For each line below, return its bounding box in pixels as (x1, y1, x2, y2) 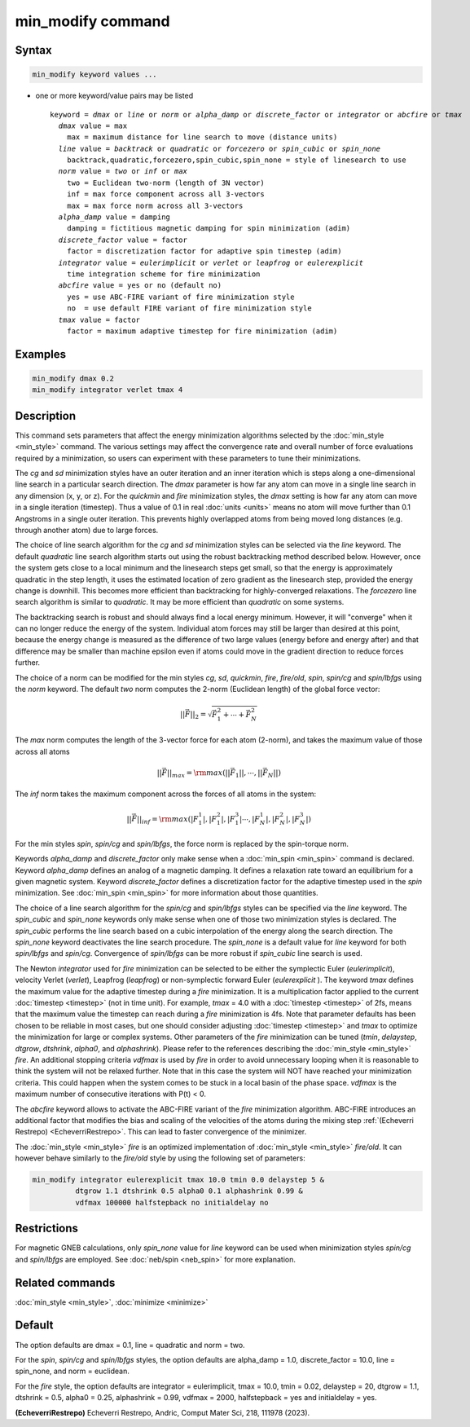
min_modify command (15, 12, 170, 30)
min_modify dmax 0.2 (32, 373, 114, 383)
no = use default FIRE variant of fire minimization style (66, 304, 313, 313)
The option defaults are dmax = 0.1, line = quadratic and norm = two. (15, 1340, 245, 1350)
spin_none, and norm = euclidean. (15, 1366, 130, 1376)
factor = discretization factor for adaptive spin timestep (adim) (66, 247, 342, 256)
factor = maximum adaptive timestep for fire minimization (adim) (66, 326, 338, 336)
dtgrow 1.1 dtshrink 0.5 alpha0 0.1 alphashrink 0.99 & (74, 1187, 303, 1196)
